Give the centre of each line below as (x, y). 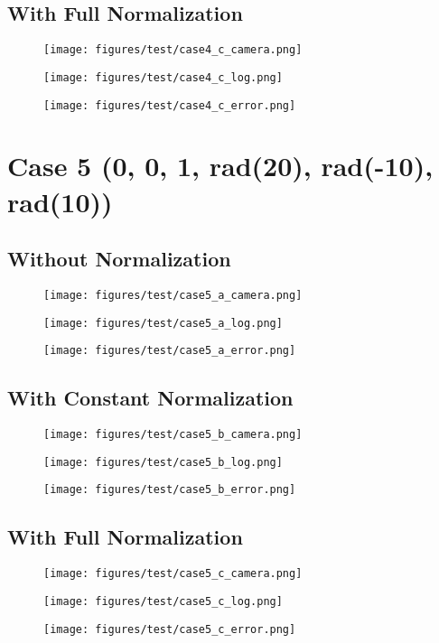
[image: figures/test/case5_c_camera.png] (173, 574)
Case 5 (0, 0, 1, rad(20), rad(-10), (220, 166)
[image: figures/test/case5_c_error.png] (170, 629)
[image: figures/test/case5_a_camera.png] (173, 295)
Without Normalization (119, 259)
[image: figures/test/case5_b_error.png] (170, 490)
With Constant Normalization (150, 398)
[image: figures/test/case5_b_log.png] (163, 462)
